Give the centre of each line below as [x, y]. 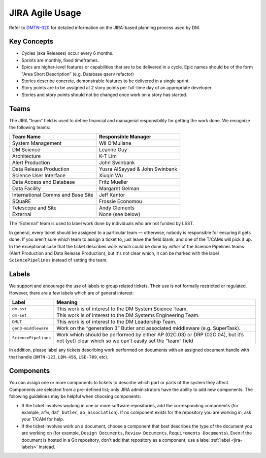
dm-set [19, 315]
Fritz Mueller [113, 182]
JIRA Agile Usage [45, 13]
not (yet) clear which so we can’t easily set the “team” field [125, 341]
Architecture [27, 156]
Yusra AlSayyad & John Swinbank [138, 169]
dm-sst [19, 309]
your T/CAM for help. [43, 419]
